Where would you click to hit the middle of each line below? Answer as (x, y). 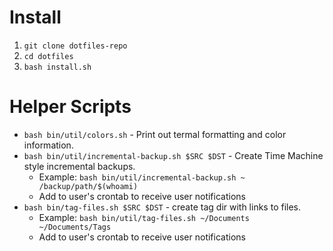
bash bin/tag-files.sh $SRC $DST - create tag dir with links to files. (162, 207)
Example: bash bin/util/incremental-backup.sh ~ (142, 177)
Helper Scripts (70, 107)
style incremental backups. (79, 166)
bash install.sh (57, 67)
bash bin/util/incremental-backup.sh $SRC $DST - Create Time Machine (173, 155)
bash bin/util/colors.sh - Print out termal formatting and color (155, 134)
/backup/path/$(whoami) (88, 186)
